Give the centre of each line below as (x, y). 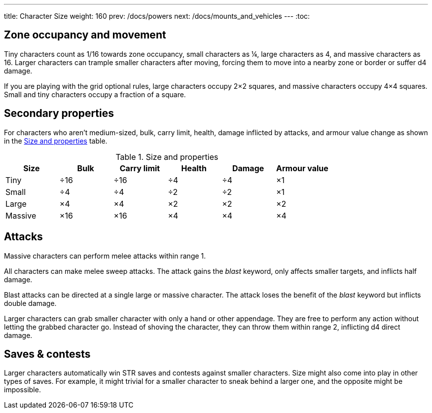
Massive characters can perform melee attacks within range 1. (105, 256)
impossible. (22, 390)
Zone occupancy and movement (85, 35)
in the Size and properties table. (56, 141)
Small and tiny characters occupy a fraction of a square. (95, 94)
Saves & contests (47, 354)
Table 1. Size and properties (167, 157)
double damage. (30, 303)
